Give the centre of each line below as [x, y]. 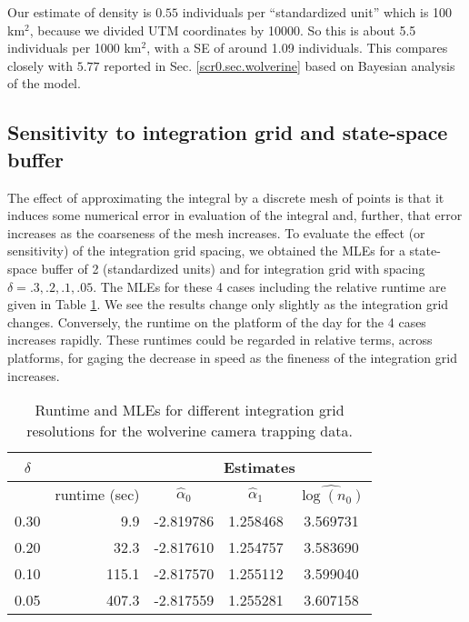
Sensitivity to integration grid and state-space [228, 132]
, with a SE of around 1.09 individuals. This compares [297, 48]
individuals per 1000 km [75, 48]
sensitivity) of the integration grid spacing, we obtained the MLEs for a [206, 251]
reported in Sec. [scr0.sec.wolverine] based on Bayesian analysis [279, 65]
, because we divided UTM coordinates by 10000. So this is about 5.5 [223, 30]
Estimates [259, 467]
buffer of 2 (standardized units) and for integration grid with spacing [233, 268]
